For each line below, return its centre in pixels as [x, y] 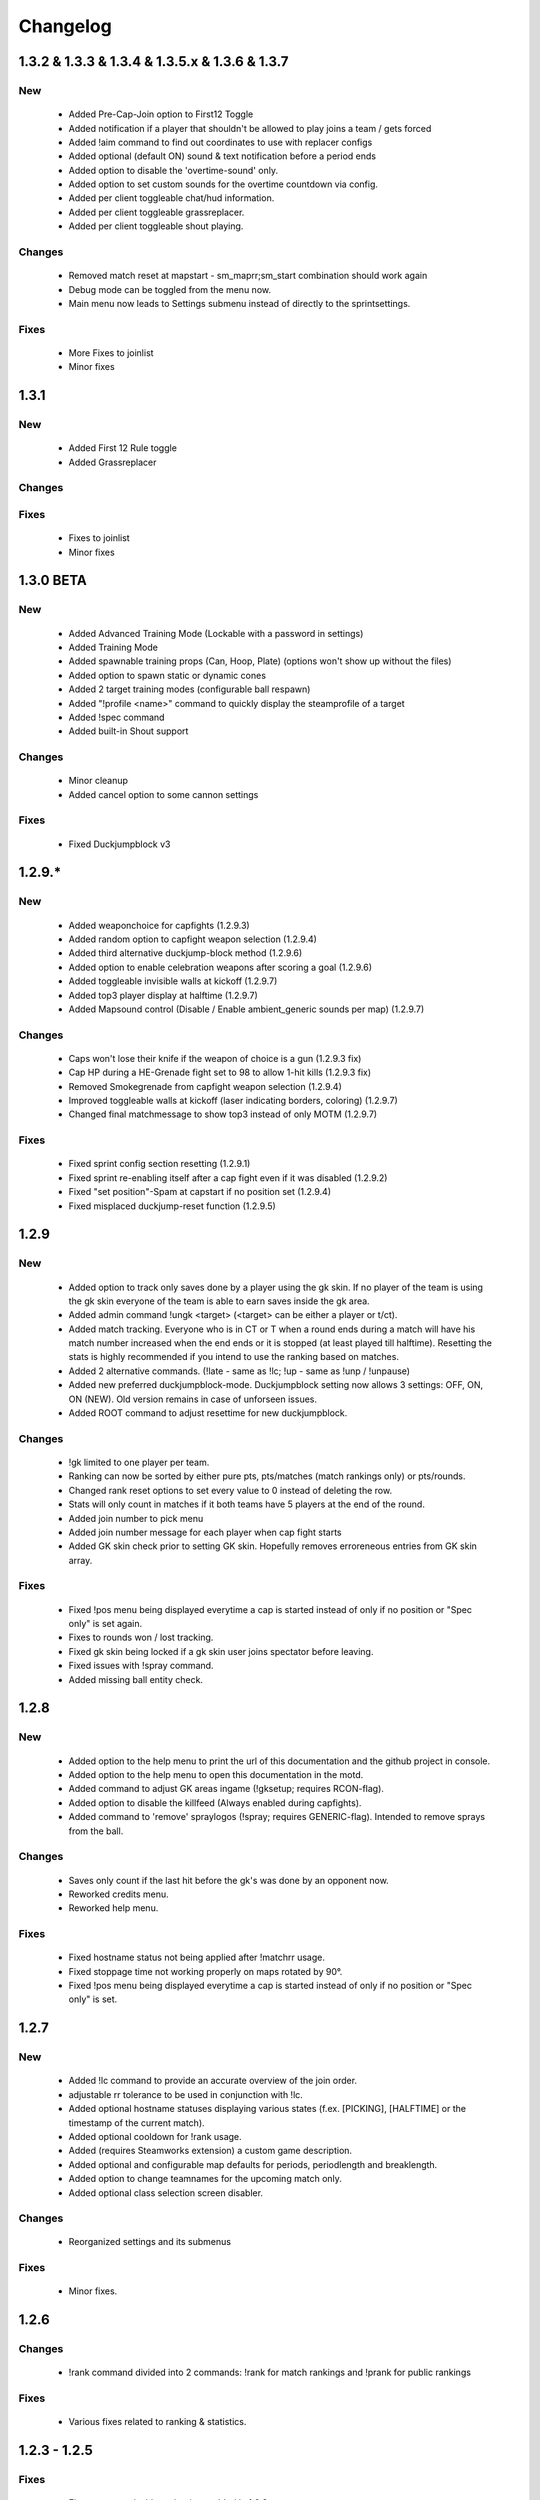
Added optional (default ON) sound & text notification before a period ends [222, 156]
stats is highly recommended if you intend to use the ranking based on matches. [234, 1357]
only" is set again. [105, 1624]
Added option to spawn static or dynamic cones [167, 675]
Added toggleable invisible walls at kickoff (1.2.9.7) [173, 981]
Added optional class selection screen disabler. [166, 2192]
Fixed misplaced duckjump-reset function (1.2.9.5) [172, 1206]
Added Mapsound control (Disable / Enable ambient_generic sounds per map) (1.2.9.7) [246, 1009]
